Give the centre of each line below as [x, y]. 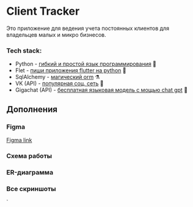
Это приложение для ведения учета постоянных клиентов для [88, 28]
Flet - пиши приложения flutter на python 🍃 [71, 70]
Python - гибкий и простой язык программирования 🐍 [86, 64]
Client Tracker [43, 11]
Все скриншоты [31, 189]
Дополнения [32, 109]
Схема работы [29, 156]
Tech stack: [24, 50]
